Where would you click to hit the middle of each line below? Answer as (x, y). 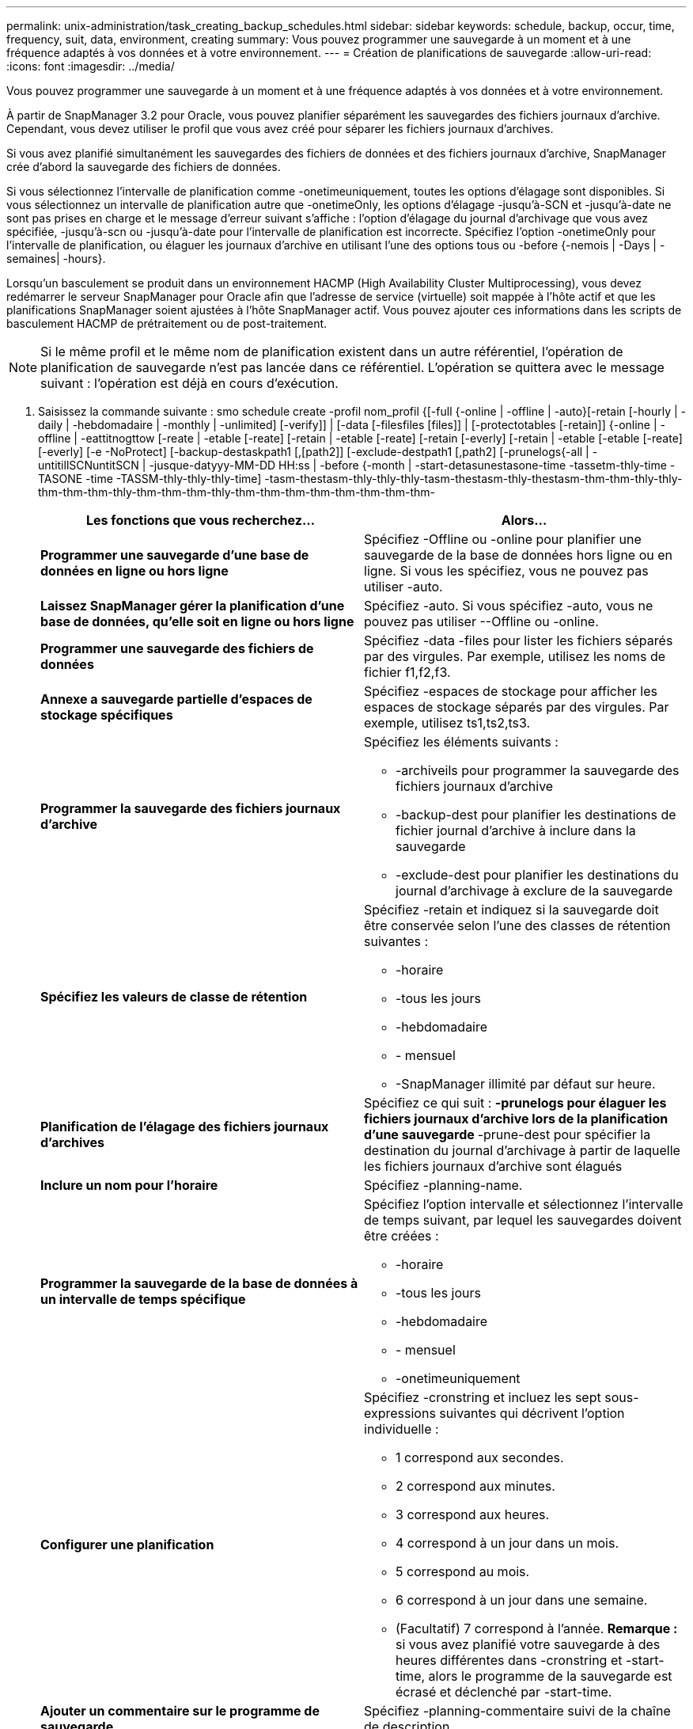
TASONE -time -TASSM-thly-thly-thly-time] (150, 479)
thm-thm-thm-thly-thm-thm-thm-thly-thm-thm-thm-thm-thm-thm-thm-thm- (237, 492)
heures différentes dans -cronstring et (509, 1660)
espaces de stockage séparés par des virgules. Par (517, 707)
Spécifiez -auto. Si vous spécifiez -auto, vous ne (509, 606)
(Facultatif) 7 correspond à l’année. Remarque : (537, 1628)
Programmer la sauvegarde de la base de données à (199, 1283)
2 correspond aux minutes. (475, 1486)
